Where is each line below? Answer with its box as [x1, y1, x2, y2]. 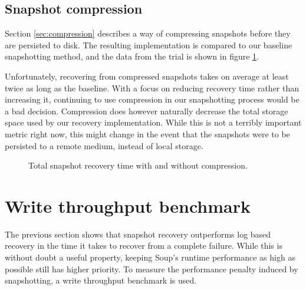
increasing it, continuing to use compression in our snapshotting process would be [5, 93, 300, 106]
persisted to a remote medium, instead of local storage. [5, 139, 203, 151]
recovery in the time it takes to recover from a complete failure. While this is [5, 239, 282, 252]
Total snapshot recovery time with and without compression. [28, 159, 248, 172]
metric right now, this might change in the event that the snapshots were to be [5, 127, 290, 140]
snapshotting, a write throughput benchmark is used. [5, 274, 197, 286]
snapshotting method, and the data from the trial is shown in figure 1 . [5, 50, 259, 62]
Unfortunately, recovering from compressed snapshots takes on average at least [5, 70, 289, 82]
